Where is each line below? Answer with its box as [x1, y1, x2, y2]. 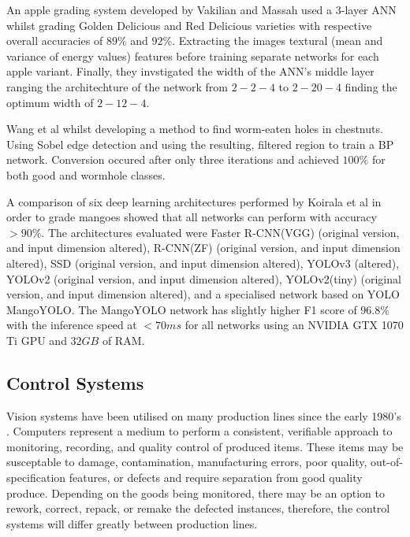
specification [6, 469, 66, 486]
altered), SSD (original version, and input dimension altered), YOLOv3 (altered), [6, 254, 400, 271]
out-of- [371, 454, 403, 470]
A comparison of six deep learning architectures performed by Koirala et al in [6, 193, 382, 209]
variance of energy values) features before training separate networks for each [6, 47, 379, 64]
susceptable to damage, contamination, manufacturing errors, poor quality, [6, 454, 367, 470]
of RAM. [102, 331, 145, 348]
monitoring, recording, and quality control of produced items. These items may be [6, 438, 404, 454]
